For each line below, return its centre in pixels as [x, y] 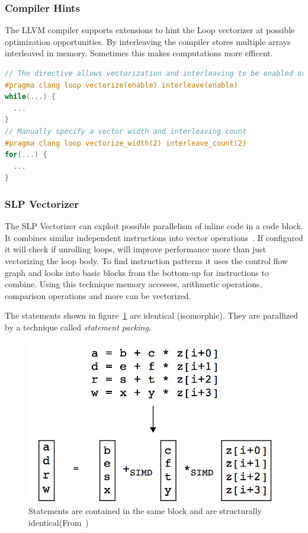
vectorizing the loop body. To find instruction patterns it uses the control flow [147, 260]
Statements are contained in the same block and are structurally [145, 511]
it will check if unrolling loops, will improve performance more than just [135, 249]
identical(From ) [59, 522]
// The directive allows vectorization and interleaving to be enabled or [155, 73]
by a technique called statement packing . [78, 327]
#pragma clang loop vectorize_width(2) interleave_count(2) [126, 143]
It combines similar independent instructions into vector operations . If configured [154, 237]
